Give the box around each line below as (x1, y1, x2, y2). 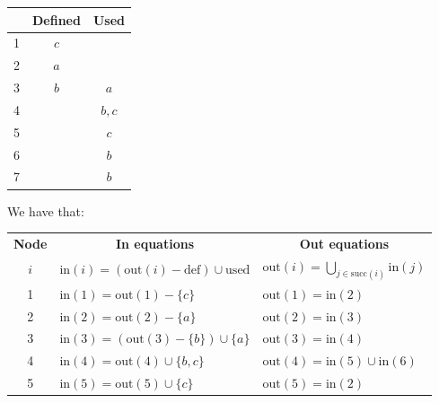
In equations (115, 233, 195, 252)
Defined (32, 10, 81, 29)
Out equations (299, 233, 390, 252)
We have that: (7, 201, 84, 220)
